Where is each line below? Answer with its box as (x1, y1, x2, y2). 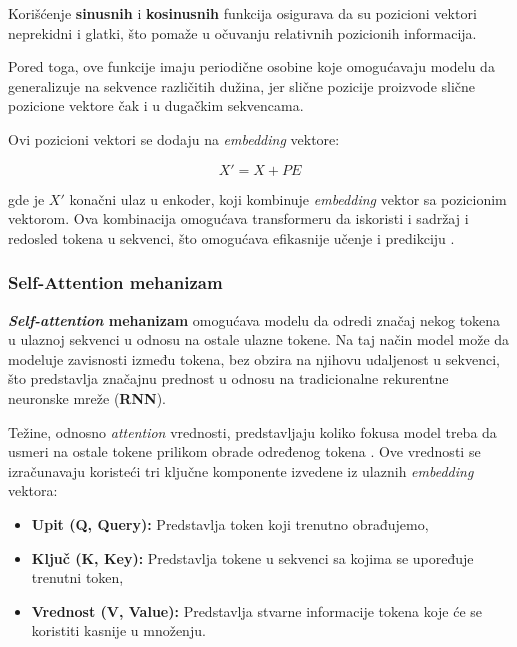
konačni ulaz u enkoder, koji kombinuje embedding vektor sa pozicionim (69, 188, 507, 209)
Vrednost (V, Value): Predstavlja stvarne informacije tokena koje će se (31, 600, 483, 621)
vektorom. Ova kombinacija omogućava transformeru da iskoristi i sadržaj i (8, 208, 469, 229)
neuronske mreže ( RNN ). (8, 387, 166, 408)
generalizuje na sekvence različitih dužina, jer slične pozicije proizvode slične (8, 75, 476, 96)
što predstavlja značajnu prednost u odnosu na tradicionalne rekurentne (8, 368, 449, 389)
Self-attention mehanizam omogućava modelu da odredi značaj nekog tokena (8, 309, 501, 330)
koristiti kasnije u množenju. (31, 620, 206, 641)
